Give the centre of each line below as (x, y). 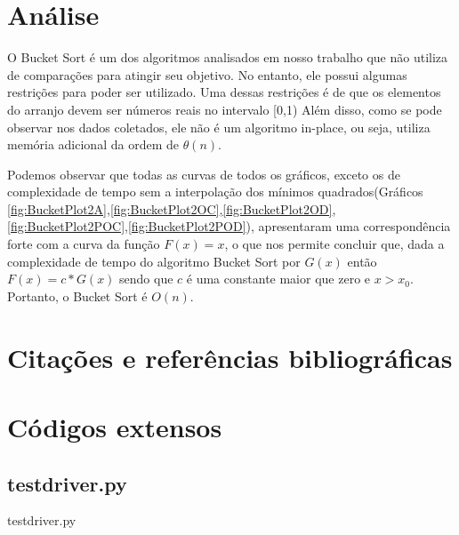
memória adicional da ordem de (93, 144)
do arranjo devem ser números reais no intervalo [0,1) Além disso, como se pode (225, 109)
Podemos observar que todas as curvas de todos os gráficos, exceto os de (204, 174)
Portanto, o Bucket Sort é (77, 295)
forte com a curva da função (84, 244)
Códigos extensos (115, 427)
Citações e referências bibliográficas (230, 357)
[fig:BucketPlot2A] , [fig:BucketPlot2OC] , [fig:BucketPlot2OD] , (172, 208)
